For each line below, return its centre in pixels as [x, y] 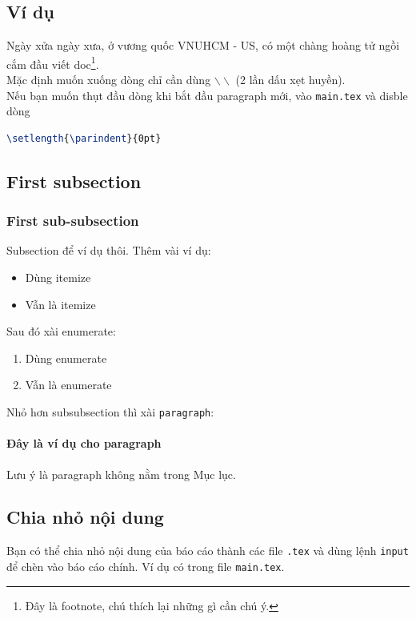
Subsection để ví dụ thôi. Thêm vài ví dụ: [109, 250]
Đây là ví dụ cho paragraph [84, 443]
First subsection [74, 181]
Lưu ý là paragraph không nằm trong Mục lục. [121, 474]
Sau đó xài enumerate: [61, 331]
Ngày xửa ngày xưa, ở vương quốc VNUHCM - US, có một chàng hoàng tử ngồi [203, 45]
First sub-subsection [73, 221]
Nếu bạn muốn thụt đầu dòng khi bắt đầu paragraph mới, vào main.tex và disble [207, 95]
